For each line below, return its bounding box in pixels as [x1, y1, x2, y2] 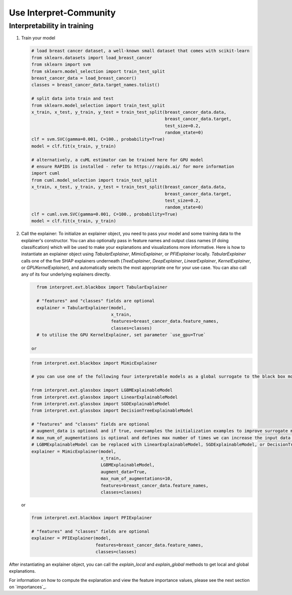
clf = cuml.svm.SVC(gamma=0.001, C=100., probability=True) [31, 211, 178, 217]
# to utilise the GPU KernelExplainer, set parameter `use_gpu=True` [36, 332, 206, 338]
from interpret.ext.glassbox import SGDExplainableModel [31, 401, 170, 406]
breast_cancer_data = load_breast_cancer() [31, 75, 137, 81]
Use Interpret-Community [9, 7, 116, 18]
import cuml [31, 171, 60, 176]
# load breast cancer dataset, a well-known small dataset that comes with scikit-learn [31, 48, 250, 53]
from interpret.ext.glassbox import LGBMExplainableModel [31, 387, 173, 393]
